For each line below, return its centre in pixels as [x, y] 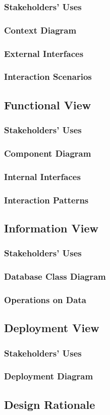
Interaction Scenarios [48, 77]
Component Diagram [48, 153]
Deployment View [52, 328]
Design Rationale [50, 404]
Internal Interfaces [42, 176]
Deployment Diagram [49, 376]
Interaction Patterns [46, 200]
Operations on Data [45, 299]
